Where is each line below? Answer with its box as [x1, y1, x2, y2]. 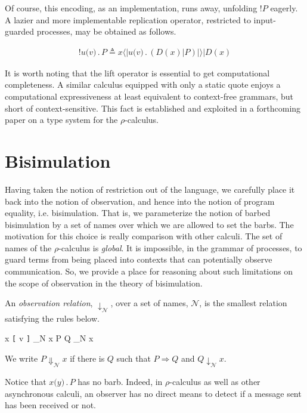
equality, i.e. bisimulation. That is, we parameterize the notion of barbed [5, 207, 271, 219]
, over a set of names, [110, 297, 188, 309]
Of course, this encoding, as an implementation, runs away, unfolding [5, 2, 258, 14]
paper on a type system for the [5, 113, 118, 126]
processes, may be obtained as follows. [36, 25, 176, 38]
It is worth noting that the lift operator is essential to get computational [5, 66, 270, 79]
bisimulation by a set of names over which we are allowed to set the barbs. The [5, 218, 294, 230]
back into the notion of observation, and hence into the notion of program [5, 195, 275, 207]
